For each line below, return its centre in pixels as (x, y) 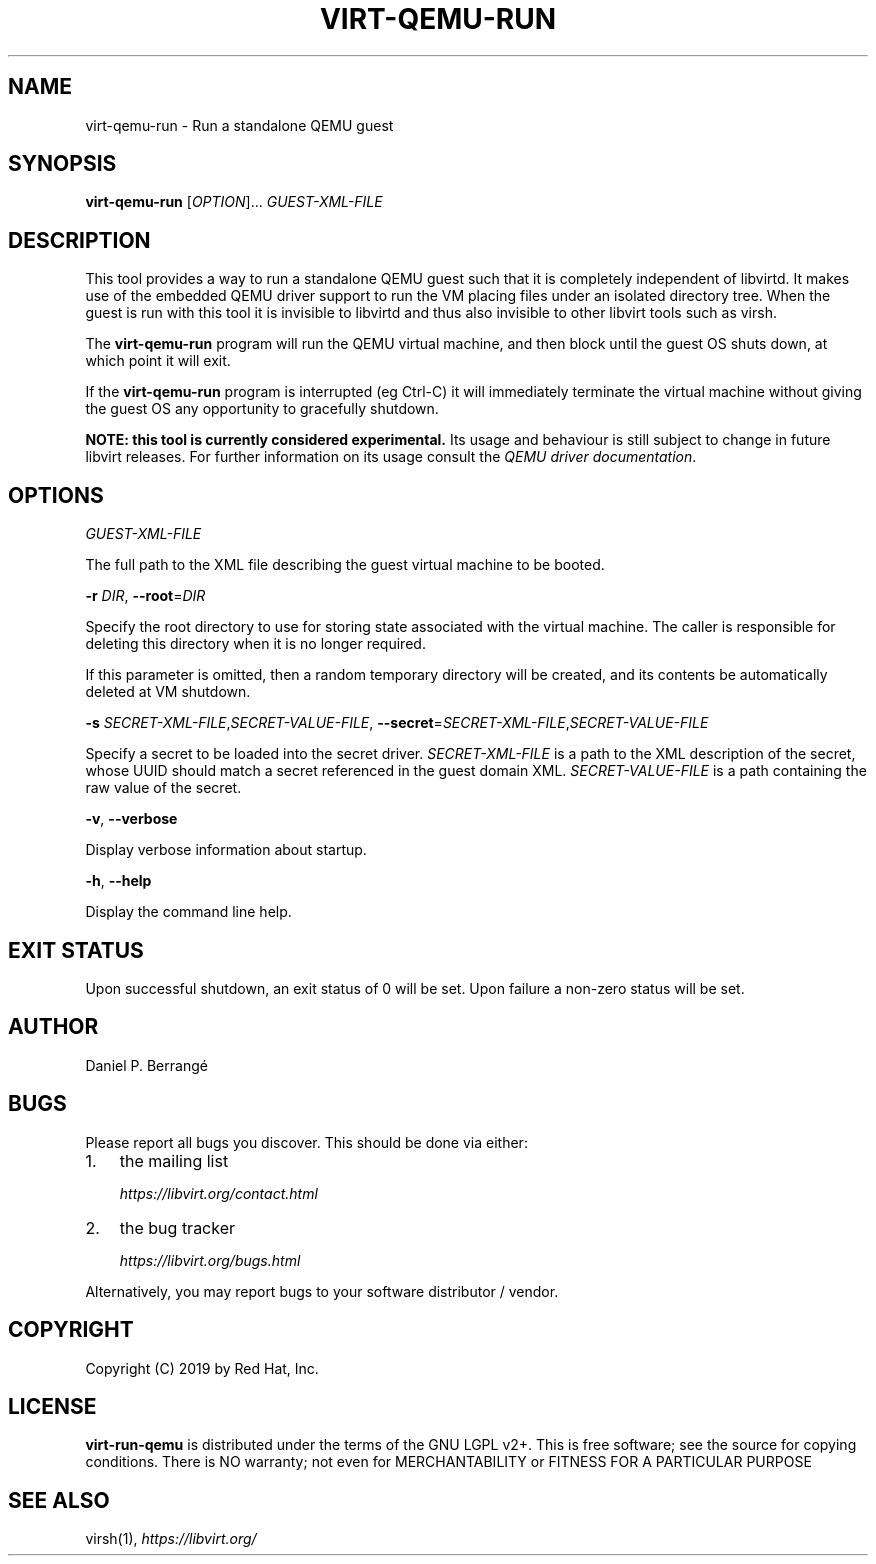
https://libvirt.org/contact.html (218, 1193)
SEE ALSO (59, 1500)
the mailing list (174, 1160)
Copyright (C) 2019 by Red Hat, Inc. (202, 1368)
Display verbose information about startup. (226, 850)
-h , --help (118, 881)
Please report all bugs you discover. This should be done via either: (306, 1142)
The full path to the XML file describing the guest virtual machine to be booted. (345, 565)
